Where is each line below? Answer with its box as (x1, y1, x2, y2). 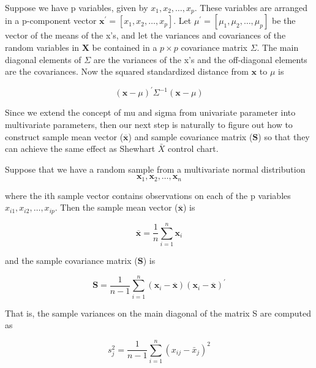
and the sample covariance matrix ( (5, 253, 138, 266)
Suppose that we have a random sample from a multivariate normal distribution (5, 162, 306, 175)
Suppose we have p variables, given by (5, 1, 148, 13)
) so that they (258, 130, 310, 143)
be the (272, 14, 296, 27)
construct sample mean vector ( (5, 130, 124, 143)
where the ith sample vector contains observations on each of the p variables (5, 189, 291, 201)
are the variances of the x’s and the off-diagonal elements (93, 53, 307, 66)
